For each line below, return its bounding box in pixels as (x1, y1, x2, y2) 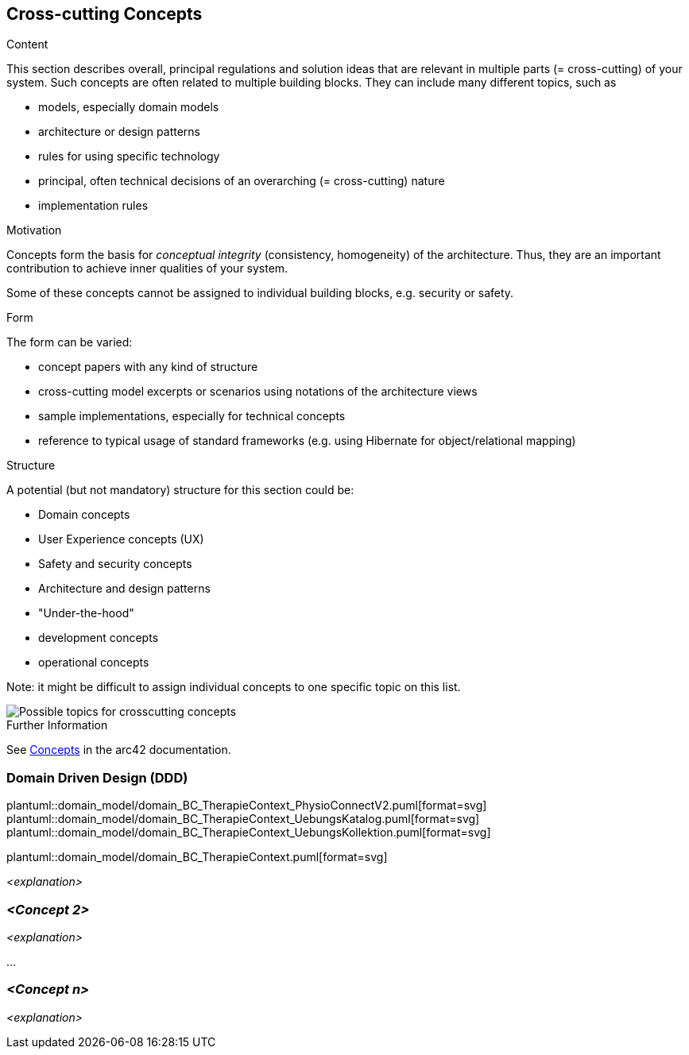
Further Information (6, 718, 108, 732)
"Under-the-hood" (38, 606, 134, 620)
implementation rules (38, 199, 149, 213)
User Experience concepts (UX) (38, 532, 204, 547)
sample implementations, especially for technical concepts (38, 409, 346, 423)
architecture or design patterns (38, 125, 200, 139)
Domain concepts (38, 508, 130, 522)
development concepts (38, 631, 159, 645)
